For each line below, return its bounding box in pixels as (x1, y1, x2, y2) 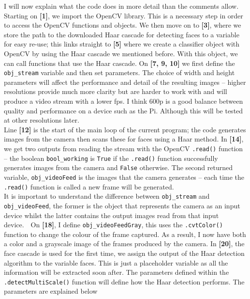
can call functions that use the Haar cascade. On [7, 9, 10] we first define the (4, 58, 235, 68)
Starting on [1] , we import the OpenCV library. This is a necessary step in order (4, 10, 243, 20)
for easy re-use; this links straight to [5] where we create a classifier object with (4, 39, 240, 49)
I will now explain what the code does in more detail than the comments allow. (4, 1, 239, 11)
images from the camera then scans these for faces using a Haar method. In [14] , (4, 134, 244, 144)
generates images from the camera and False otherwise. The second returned (4, 162, 233, 173)
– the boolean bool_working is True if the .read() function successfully (4, 153, 218, 163)
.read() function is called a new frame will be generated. (4, 181, 174, 191)
